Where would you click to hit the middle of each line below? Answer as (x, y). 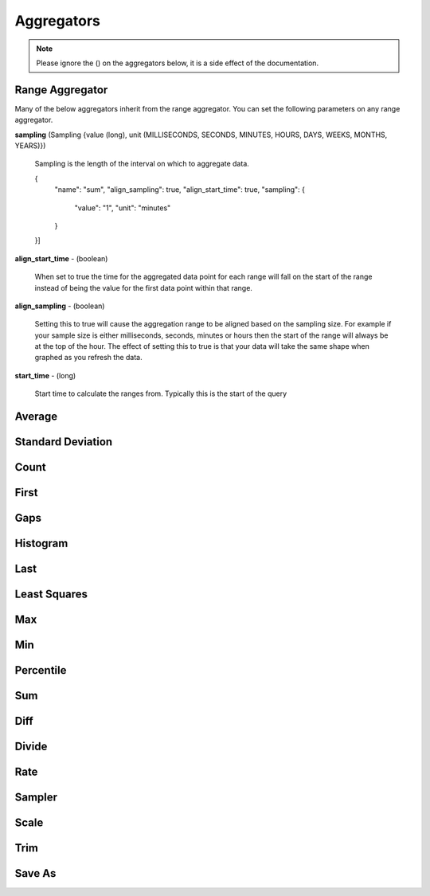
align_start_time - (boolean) (61, 258)
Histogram (41, 544)
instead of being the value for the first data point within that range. (143, 288)
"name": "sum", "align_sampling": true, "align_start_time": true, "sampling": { (180, 190)
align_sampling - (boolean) (60, 306)
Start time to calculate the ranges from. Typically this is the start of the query (160, 393)
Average (36, 417)
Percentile (41, 670)
